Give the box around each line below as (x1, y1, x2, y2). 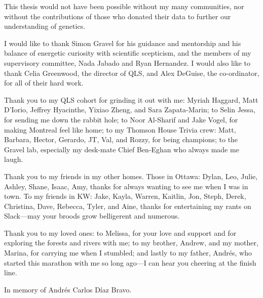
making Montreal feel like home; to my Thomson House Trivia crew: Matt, (4, 124, 236, 135)
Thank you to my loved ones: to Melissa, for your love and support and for (4, 227, 237, 238)
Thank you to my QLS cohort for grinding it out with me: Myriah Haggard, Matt (4, 94, 258, 105)
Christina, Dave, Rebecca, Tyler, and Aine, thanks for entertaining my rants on (4, 200, 251, 211)
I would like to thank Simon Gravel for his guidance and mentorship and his (4, 37, 241, 48)
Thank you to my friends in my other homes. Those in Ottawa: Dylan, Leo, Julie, (4, 171, 258, 181)
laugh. (4, 154, 23, 164)
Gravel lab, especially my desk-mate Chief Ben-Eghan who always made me (4, 144, 239, 154)
